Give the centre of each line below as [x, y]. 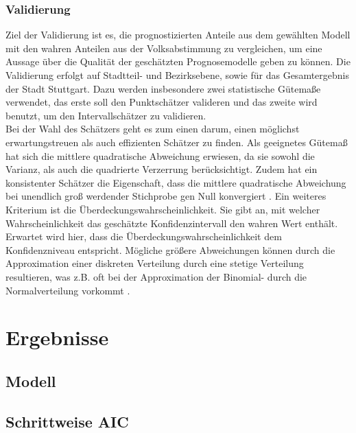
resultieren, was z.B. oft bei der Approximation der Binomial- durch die [156, 276]
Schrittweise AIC [67, 421]
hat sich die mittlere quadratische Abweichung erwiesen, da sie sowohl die [160, 155]
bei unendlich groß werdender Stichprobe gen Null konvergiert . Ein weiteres [166, 196]
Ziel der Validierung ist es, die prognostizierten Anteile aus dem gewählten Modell [178, 35]
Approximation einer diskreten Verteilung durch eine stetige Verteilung [155, 263]
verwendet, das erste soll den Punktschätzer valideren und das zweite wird [162, 102]
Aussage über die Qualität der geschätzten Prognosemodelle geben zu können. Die [178, 61]
